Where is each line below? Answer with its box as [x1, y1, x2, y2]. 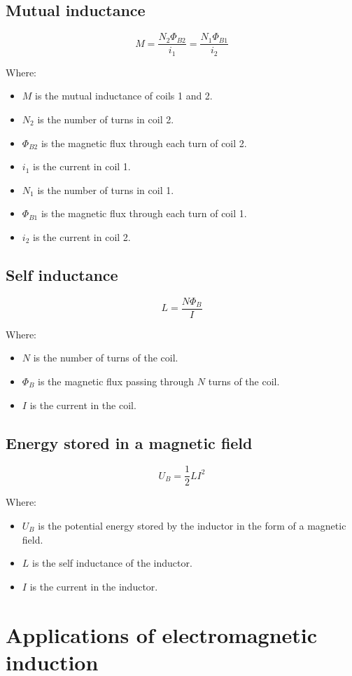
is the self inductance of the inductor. [32, 556, 192, 570]
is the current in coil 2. [32, 229, 131, 244]
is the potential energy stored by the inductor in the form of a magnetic [38, 518, 346, 532]
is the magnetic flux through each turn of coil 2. [41, 135, 247, 150]
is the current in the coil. [29, 397, 136, 412]
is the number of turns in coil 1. [37, 182, 174, 197]
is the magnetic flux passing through [38, 373, 195, 388]
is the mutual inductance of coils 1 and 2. [35, 88, 213, 103]
